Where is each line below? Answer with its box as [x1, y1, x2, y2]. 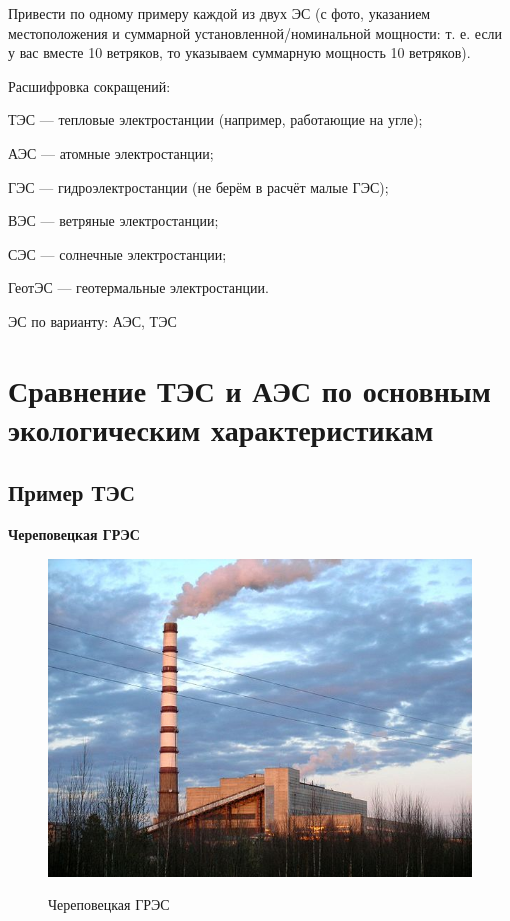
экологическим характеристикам [8, 408, 434, 449]
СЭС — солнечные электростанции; [8, 243, 227, 264]
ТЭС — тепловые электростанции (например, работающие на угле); [8, 109, 423, 130]
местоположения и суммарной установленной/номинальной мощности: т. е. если [8, 22, 503, 43]
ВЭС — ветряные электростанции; [8, 210, 219, 231]
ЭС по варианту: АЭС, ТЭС [8, 310, 177, 331]
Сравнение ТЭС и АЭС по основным [8, 369, 491, 410]
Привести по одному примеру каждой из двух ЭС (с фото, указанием [8, 3, 431, 23]
